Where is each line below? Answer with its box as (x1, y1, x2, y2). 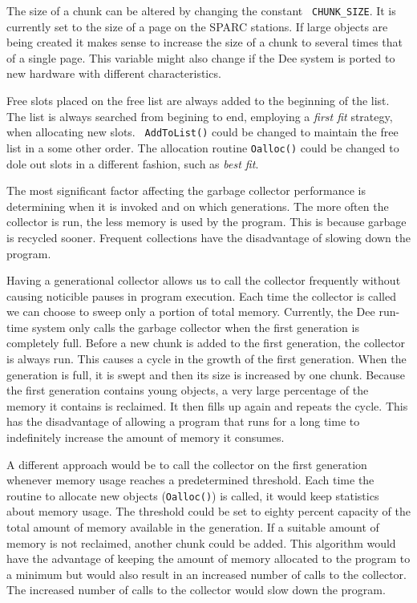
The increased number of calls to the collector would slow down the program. (6, 581, 386, 598)
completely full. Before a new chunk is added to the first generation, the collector (6, 334, 406, 351)
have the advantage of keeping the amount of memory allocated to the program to (6, 550, 411, 567)
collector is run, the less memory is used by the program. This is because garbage (6, 213, 407, 230)
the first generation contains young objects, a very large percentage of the (6, 382, 369, 399)
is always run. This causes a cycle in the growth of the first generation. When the (6, 350, 407, 367)
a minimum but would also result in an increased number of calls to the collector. (6, 565, 407, 582)
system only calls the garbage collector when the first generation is (31, 318, 359, 335)
